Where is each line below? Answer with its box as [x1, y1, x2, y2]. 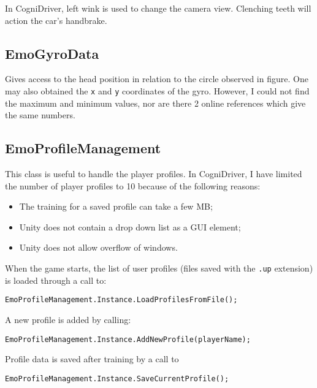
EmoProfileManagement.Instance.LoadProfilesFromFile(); [5, 295, 238, 305]
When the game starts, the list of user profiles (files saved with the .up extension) [5, 262, 313, 274]
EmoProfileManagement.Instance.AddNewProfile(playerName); [5, 335, 251, 344]
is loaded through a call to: [5, 273, 107, 286]
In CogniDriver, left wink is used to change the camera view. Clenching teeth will [5, 2, 311, 14]
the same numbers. [5, 108, 75, 121]
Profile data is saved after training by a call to [5, 352, 179, 365]
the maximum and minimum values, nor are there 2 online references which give [5, 96, 306, 109]
